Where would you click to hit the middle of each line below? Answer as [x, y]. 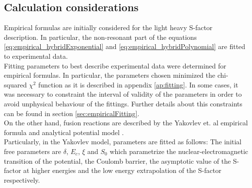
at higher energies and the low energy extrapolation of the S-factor [122, 170]
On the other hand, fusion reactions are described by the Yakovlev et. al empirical [126, 123]
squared [16, 84]
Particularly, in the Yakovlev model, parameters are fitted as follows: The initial [123, 142]
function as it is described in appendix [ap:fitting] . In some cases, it [138, 84]
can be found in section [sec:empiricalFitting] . [72, 113]
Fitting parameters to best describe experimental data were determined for [115, 65]
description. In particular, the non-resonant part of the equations [100, 37]
